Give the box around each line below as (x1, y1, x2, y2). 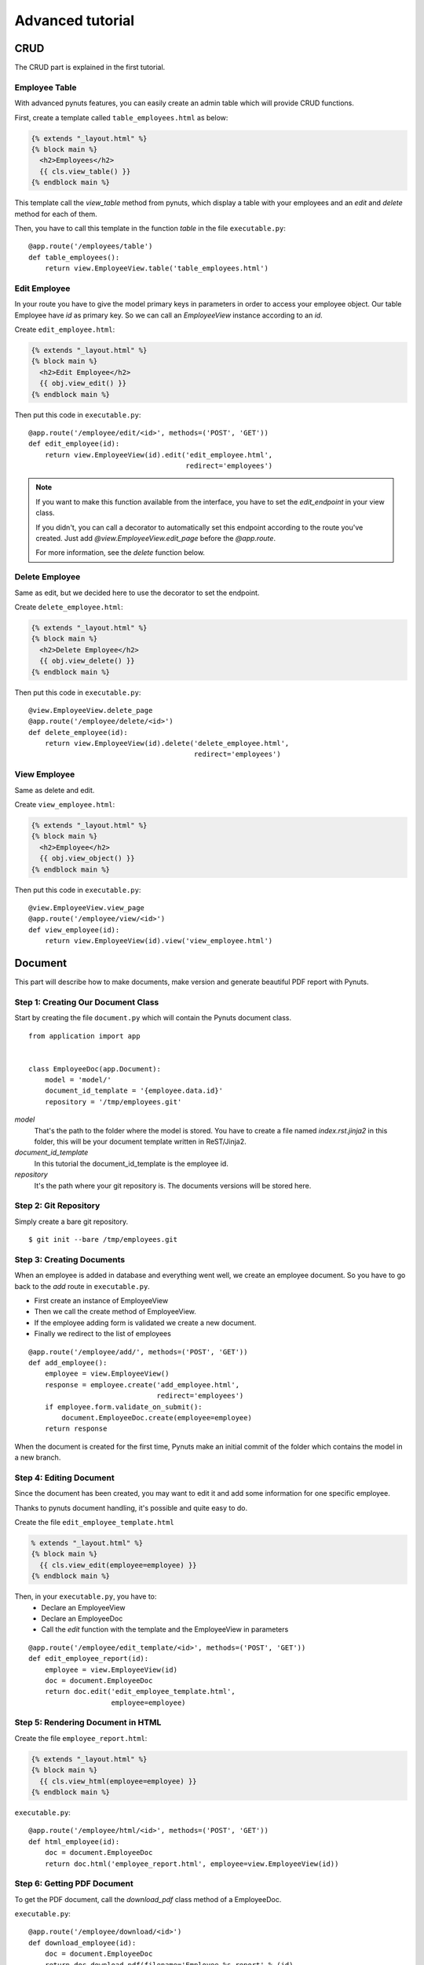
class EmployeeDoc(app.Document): (28, 1064, 161, 1073)
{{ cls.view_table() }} (39, 167, 131, 176)
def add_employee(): (28, 1358, 108, 1367)
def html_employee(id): (28, 1837, 120, 1846)
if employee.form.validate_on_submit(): (44, 1402, 203, 1411)
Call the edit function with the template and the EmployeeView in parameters (41, 1625, 289, 1634)
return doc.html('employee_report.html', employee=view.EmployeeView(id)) (44, 1859, 339, 1868)
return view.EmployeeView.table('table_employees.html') (44, 264, 269, 273)
